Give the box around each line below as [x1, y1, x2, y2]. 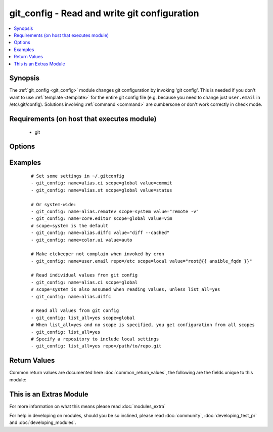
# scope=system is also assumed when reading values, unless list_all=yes [31, 287, 220, 292]
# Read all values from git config [31, 308, 119, 313]
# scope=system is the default [31, 223, 109, 228]
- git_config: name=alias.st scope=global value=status [31, 187, 172, 193]
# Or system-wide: [31, 202, 77, 207]
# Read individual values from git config [31, 272, 138, 278]
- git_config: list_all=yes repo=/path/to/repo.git [31, 343, 162, 349]
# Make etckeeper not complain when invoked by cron [31, 251, 164, 257]
